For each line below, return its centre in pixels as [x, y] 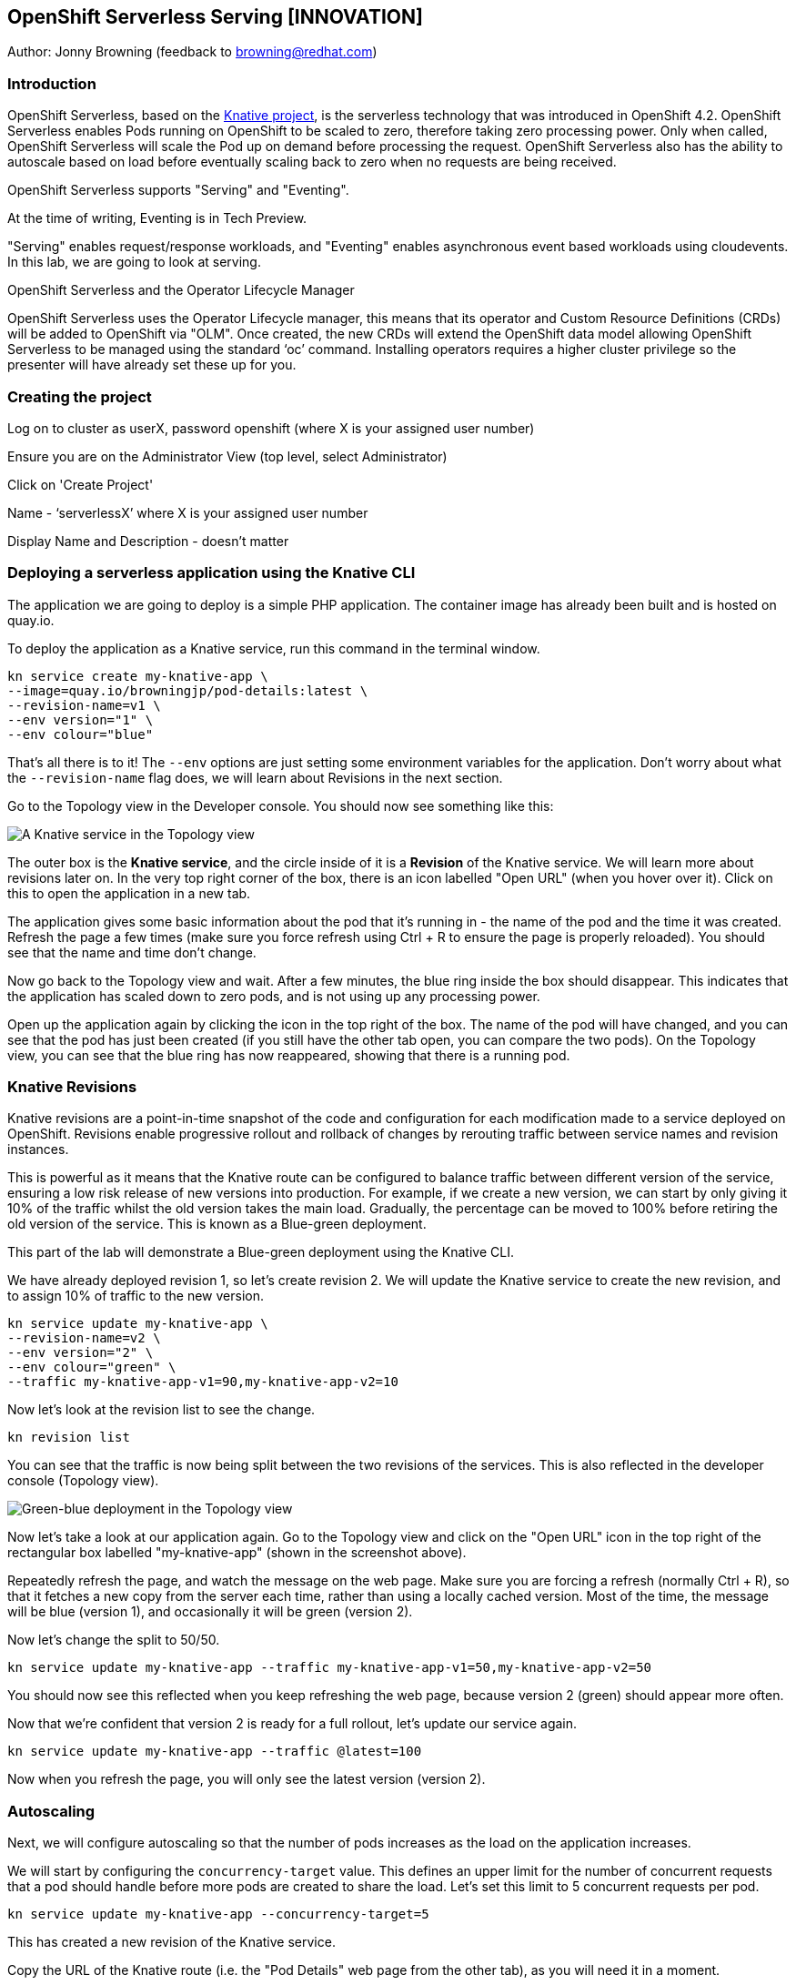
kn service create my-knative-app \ [138, 676]
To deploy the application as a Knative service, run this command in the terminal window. [274, 648]
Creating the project [80, 396]
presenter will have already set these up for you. [152, 365]
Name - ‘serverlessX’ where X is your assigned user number [188, 512]
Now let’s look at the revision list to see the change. [161, 1410]
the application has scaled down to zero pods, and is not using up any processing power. [274, 996]
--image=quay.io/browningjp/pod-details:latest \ [188, 690]
